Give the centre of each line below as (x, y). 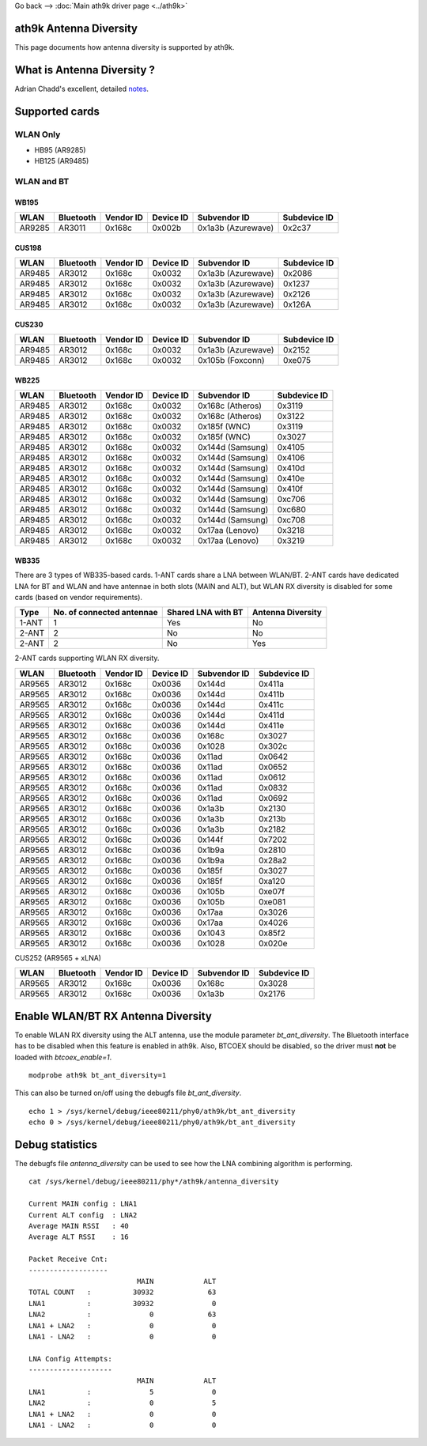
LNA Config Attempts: (70, 1359)
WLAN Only (38, 134)
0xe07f (271, 891)
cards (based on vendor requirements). (78, 598)
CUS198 (28, 247)
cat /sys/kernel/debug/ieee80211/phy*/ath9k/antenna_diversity (154, 1182)
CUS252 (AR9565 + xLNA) (58, 957)
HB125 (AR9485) (62, 161)
